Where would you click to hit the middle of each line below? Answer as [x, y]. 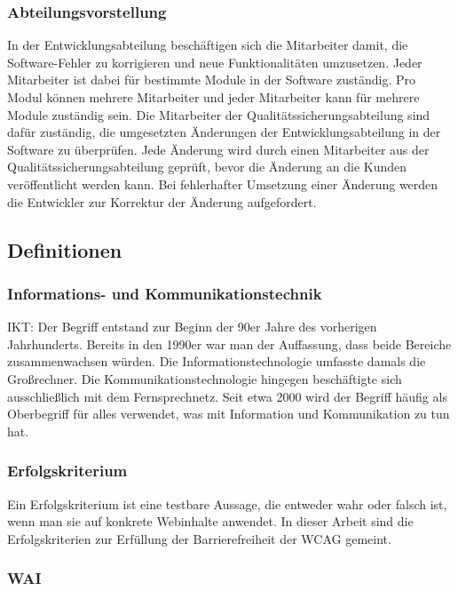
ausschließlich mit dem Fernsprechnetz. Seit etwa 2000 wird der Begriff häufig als [227, 396]
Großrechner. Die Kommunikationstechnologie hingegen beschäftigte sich [205, 378]
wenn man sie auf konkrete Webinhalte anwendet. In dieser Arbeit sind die [210, 521]
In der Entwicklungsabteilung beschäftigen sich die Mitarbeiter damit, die [208, 45]
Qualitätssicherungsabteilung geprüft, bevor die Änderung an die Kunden [207, 167]
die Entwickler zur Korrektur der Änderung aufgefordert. [162, 201]
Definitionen [65, 249]
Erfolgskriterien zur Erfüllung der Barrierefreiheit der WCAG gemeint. [199, 538]
